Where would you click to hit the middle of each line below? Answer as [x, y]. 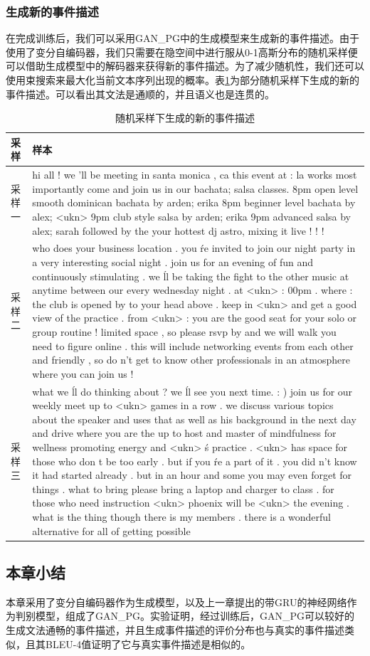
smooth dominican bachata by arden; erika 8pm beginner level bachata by [194, 202]
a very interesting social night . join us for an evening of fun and [173, 262]
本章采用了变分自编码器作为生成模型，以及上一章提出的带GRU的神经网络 [176, 602]
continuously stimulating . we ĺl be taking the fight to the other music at [191, 276]
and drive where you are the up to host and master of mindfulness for [184, 433]
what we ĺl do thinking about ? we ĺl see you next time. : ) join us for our [192, 391]
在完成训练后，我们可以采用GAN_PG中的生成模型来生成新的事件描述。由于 [183, 38]
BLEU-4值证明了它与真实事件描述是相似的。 [148, 644]
